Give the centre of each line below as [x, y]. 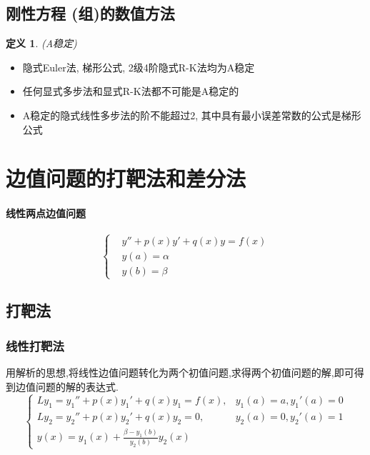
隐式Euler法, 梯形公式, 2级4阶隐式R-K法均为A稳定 [139, 67]
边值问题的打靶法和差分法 [126, 178]
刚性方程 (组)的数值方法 [90, 13]
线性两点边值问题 [46, 213]
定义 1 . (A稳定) [41, 43]
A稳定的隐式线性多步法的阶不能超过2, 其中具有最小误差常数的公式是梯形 [192, 115]
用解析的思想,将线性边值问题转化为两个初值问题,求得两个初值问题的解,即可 [180, 372]
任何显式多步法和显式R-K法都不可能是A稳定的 [131, 91]
